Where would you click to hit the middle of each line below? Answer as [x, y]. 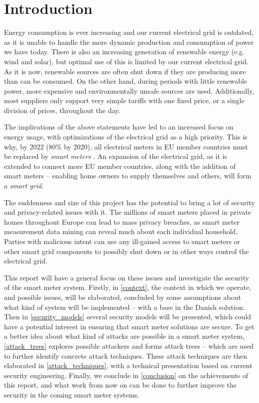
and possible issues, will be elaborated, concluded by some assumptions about [123, 297]
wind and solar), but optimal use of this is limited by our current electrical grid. [126, 61]
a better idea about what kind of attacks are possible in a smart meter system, [124, 336]
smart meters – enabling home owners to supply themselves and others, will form [128, 176]
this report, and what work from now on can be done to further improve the [121, 385]
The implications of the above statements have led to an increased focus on [119, 127]
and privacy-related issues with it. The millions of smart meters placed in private [128, 212]
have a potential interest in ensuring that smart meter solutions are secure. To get [129, 326]
